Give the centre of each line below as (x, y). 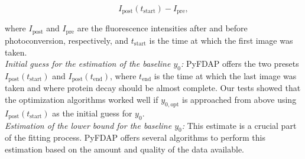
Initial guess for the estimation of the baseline (88, 64)
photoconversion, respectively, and (67, 40)
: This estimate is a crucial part (239, 125)
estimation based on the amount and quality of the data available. (125, 149)
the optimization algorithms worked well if (82, 99)
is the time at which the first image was (221, 40)
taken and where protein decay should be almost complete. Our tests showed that (153, 88)
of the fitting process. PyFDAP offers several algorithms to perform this (135, 137)
